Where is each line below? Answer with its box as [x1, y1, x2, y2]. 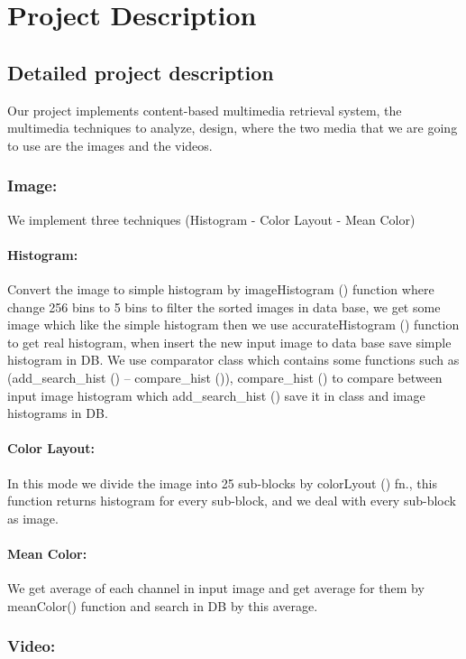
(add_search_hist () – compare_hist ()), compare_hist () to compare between [7, 367, 443, 386]
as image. [7, 508, 59, 527]
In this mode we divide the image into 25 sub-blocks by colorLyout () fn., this [7, 473, 437, 492]
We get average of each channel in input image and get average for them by [7, 579, 425, 598]
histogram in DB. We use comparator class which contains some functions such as [7, 350, 460, 369]
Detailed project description [7, 58, 274, 86]
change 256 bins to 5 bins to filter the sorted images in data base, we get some [7, 297, 441, 316]
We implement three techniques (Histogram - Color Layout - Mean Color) [7, 209, 416, 228]
